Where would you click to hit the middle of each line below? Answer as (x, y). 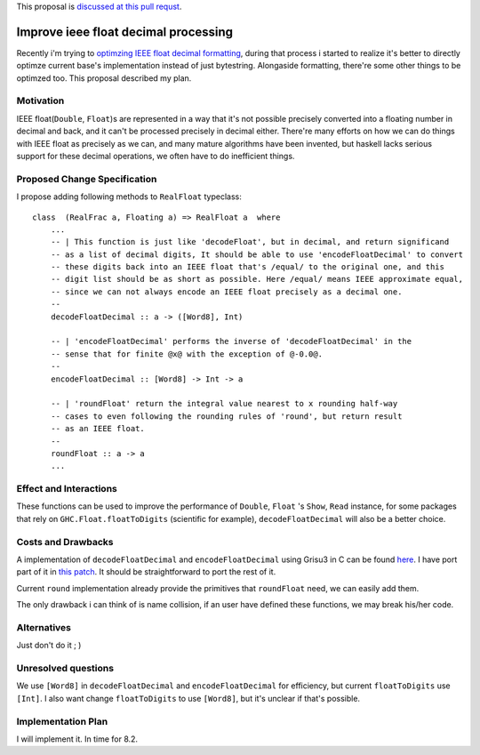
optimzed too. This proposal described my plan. (104, 78)
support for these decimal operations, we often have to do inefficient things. (156, 156)
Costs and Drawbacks (65, 542)
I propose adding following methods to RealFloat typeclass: (129, 197)
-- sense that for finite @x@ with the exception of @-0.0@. (187, 354)
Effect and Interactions (67, 489)
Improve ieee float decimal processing (125, 32)
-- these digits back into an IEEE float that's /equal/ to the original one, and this (247, 267)
